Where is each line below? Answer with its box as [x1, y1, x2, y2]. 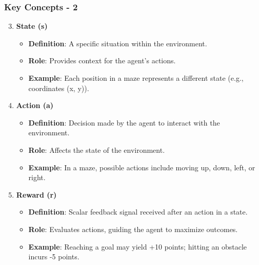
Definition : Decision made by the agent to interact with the [28, 117, 220, 128]
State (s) [16, 21, 48, 31]
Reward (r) [16, 189, 57, 200]
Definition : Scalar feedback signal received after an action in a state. [28, 206, 248, 217]
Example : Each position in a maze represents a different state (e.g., [28, 73, 244, 83]
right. [28, 172, 46, 183]
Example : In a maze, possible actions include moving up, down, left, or [28, 162, 255, 172]
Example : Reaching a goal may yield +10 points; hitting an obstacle [28, 241, 247, 252]
